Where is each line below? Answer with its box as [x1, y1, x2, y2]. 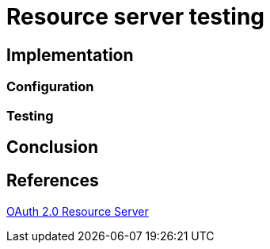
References [6, 170, 99, 191]
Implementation [6, 44, 134, 65]
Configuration [6, 79, 94, 95]
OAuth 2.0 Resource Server [6, 204, 149, 218]
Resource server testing [6, 3, 265, 30]
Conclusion [6, 136, 99, 157]
